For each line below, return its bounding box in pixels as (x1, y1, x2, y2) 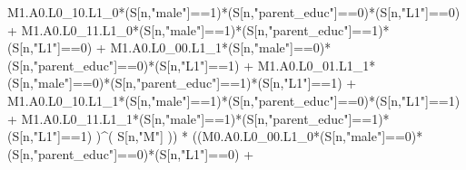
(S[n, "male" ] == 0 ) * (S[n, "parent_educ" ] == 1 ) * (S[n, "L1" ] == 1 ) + (7, 73, 357, 92)
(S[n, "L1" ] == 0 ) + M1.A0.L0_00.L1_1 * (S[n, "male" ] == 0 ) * (7, 38, 332, 57)
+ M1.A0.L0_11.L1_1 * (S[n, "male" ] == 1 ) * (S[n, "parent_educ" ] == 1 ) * (7, 109, 390, 127)
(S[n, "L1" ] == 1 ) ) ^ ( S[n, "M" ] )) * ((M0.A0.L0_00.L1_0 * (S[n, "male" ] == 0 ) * (7, 127, 423, 146)
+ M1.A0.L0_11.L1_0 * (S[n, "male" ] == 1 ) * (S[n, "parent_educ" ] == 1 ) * (7, 20, 390, 39)
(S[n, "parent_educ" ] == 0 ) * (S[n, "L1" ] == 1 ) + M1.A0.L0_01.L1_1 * (7, 55, 376, 74)
